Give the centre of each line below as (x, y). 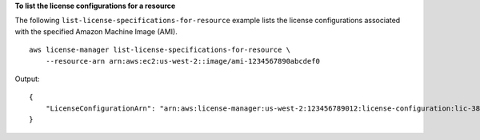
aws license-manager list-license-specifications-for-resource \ (160, 50)
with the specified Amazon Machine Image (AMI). (96, 31)
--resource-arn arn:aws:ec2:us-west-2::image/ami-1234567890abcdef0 (182, 61)
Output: (27, 79)
